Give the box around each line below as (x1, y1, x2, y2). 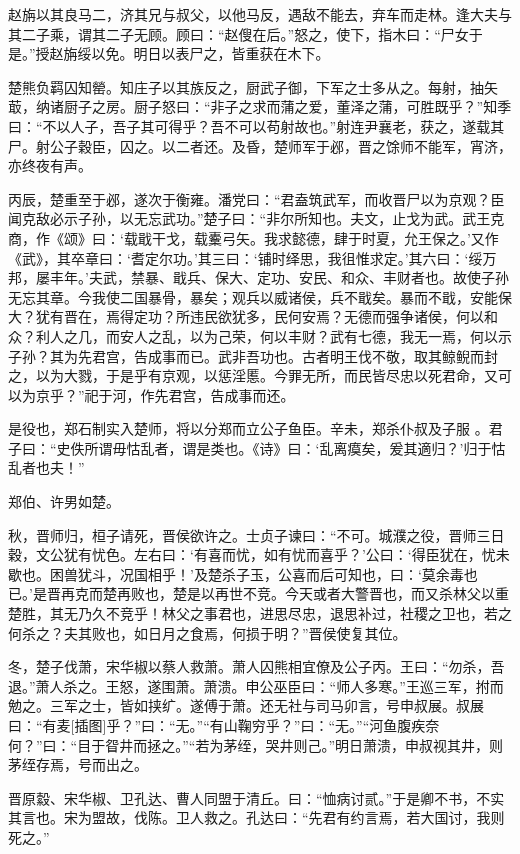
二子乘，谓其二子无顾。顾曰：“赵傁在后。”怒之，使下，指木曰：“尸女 (21, 23, 469, 44)
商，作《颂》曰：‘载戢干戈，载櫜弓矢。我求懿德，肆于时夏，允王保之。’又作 (8, 227, 499, 248)
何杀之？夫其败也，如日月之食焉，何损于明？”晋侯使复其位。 (8, 622, 407, 643)
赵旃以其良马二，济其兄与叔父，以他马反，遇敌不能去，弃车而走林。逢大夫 (8, 4, 498, 24)
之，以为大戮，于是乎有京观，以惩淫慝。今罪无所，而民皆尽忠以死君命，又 (8, 365, 498, 386)
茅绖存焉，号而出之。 (8, 754, 148, 775)
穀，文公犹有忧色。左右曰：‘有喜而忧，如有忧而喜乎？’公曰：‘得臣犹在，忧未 (8, 544, 510, 565)
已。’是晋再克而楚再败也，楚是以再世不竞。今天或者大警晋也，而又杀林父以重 (8, 583, 509, 604)
